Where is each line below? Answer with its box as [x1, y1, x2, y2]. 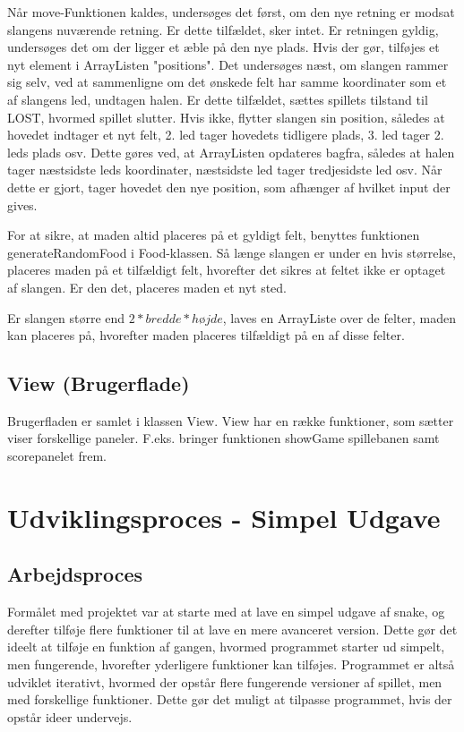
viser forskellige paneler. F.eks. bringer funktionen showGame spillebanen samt [7, 429, 440, 447]
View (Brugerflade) [7, 370, 190, 397]
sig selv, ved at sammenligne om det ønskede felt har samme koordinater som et [7, 72, 447, 91]
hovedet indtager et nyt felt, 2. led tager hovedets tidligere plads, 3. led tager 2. [7, 125, 444, 144]
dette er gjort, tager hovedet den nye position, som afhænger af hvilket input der [7, 177, 451, 196]
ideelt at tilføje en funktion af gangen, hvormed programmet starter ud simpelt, [7, 637, 445, 656]
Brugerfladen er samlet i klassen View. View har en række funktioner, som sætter [7, 411, 454, 430]
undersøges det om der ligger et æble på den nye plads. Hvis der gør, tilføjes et [7, 38, 440, 56]
